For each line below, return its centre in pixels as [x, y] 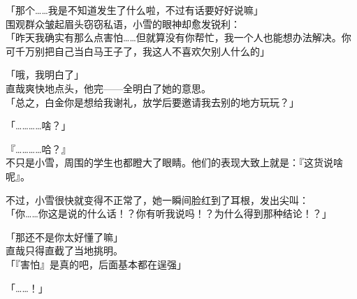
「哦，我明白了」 [45, 74]
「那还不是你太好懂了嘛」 [64, 236]
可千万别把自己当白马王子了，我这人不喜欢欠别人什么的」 [138, 51]
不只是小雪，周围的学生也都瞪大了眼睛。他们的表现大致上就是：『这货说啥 [174, 162]
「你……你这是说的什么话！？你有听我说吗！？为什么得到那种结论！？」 [169, 213]
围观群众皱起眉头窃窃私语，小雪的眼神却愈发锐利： [123, 23]
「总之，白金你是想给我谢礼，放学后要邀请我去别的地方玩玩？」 [152, 102]
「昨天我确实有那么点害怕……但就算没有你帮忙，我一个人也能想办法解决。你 [178, 37]
